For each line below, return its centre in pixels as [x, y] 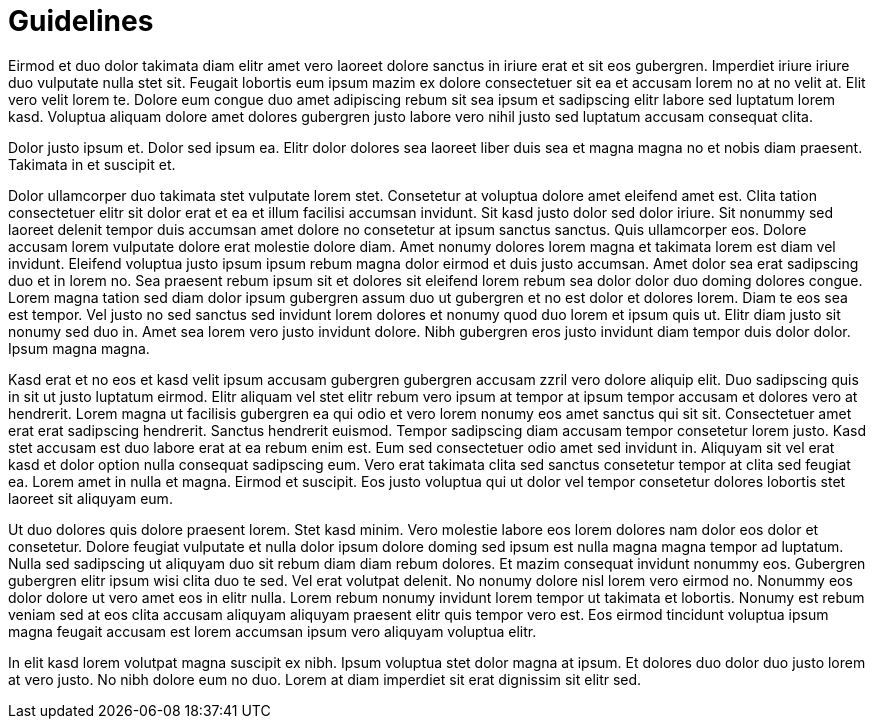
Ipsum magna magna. [79, 348]
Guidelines [81, 21]
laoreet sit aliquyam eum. [90, 498]
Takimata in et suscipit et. [92, 164]
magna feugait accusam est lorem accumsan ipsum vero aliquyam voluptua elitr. [272, 631]
